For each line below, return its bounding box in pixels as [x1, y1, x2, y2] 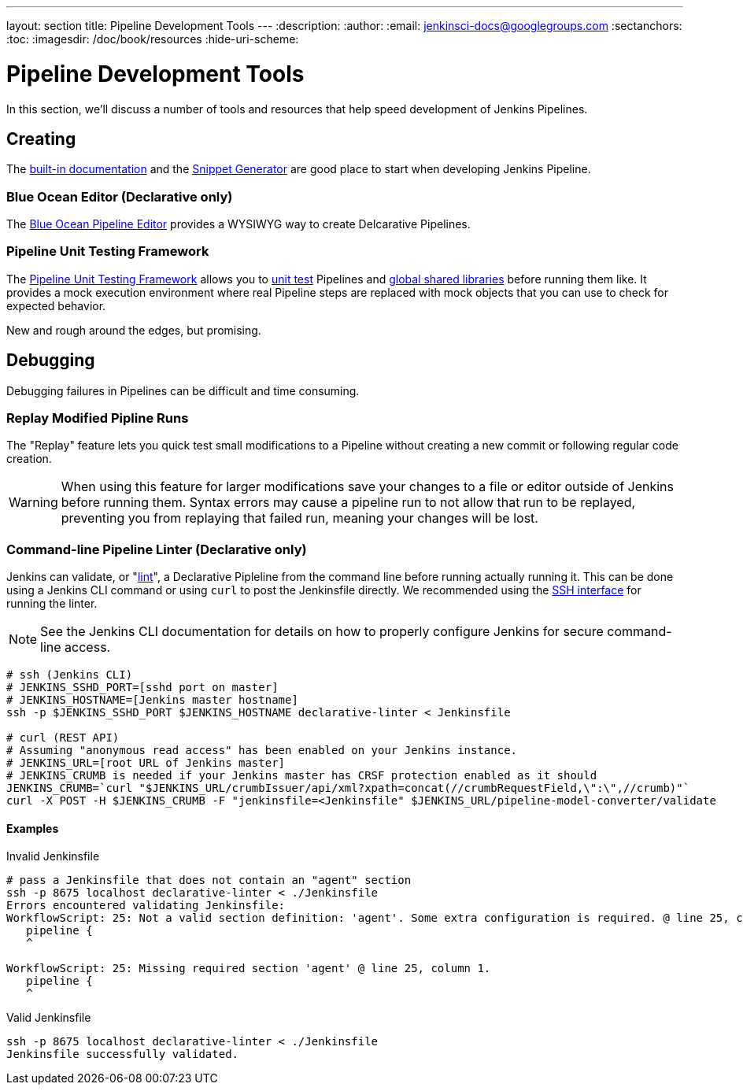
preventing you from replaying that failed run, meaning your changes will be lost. [61, 510, 538, 527]
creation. [6, 452, 52, 466]
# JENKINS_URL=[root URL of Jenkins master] [6, 756, 286, 770]
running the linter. [6, 597, 98, 611]
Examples [6, 821, 59, 835]
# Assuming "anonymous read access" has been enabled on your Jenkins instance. [6, 744, 518, 757]
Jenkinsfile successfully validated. [6, 1048, 239, 1061]
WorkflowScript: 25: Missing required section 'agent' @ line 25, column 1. [6, 962, 491, 975]
